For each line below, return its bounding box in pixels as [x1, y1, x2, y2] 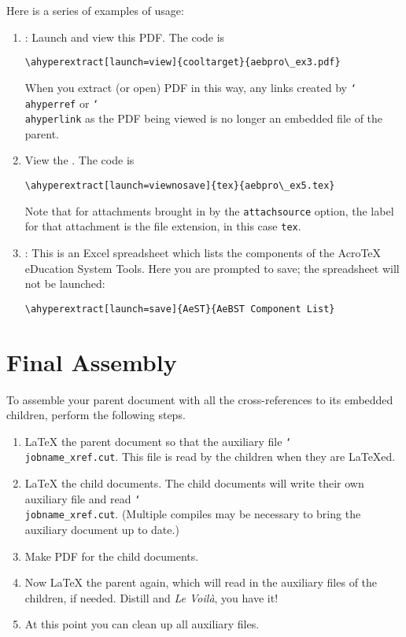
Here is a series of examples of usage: [6, 2, 184, 18]
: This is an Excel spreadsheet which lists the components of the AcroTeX [24, 244, 382, 260]
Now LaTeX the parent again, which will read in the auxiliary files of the [24, 574, 378, 591]
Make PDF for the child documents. [24, 547, 199, 564]
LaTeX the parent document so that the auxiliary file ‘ [24, 433, 292, 449]
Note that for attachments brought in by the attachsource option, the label [24, 202, 394, 219]
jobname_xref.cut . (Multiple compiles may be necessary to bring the [24, 506, 361, 522]
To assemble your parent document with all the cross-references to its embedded [6, 391, 393, 407]
